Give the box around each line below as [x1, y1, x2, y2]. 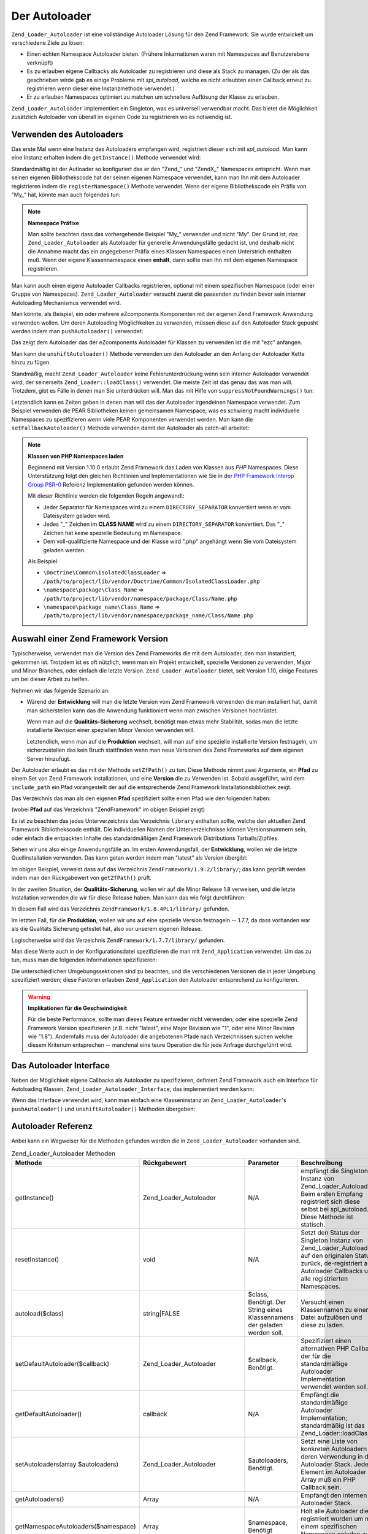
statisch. [301, 1220, 326, 1229]
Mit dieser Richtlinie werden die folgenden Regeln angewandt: [28, 492, 185, 499]
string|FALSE [143, 1309, 180, 1318]
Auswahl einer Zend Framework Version [11, 634, 169, 644]
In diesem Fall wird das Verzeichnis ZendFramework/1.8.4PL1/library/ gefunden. [11, 905, 229, 912]
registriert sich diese [301, 1197, 360, 1206]
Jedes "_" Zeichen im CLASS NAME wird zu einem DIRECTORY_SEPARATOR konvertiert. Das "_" [43, 520, 285, 528]
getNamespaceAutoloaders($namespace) [15, 1522, 136, 1531]
